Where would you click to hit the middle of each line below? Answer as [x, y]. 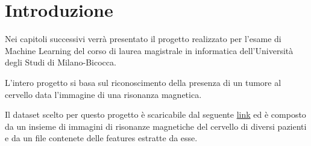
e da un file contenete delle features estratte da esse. [101, 138]
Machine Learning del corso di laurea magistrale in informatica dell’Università [149, 50]
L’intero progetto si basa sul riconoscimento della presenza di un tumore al [143, 82]
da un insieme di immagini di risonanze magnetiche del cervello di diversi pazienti [156, 126]
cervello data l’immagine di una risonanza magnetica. [103, 94]
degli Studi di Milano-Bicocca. [61, 62]
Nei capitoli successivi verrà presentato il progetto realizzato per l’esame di [143, 39]
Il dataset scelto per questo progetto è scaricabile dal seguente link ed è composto [155, 114]
